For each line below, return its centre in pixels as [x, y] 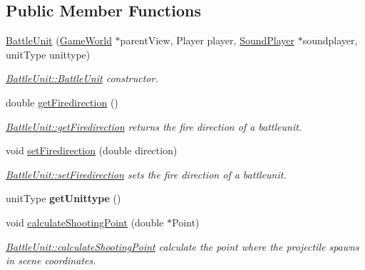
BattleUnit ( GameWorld [59, 40]
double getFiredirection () [62, 102]
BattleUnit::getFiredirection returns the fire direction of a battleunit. [154, 126]
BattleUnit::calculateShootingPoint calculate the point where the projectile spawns [182, 246]
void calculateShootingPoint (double [85, 222]
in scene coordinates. [51, 260]
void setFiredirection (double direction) [92, 150]
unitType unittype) [48, 54]
